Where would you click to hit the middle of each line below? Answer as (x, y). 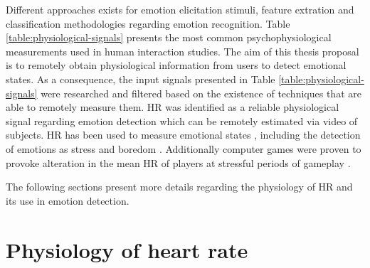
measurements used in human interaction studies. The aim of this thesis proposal (183, 51)
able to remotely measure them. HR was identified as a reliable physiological (173, 107)
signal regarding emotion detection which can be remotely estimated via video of (182, 120)
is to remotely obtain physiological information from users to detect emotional (176, 65)
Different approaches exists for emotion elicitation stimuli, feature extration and (180, 9)
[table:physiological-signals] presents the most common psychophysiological (169, 37)
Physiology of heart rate (127, 249)
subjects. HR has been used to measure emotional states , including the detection (183, 135)
